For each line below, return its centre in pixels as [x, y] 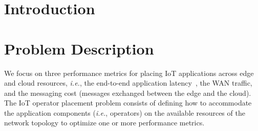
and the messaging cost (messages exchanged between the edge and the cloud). [128, 93]
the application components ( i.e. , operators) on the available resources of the [125, 112]
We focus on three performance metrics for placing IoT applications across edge [129, 73]
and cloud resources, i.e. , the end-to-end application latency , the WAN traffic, [128, 83]
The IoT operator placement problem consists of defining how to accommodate [128, 103]
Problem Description [79, 48]
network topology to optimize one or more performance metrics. [104, 123]
